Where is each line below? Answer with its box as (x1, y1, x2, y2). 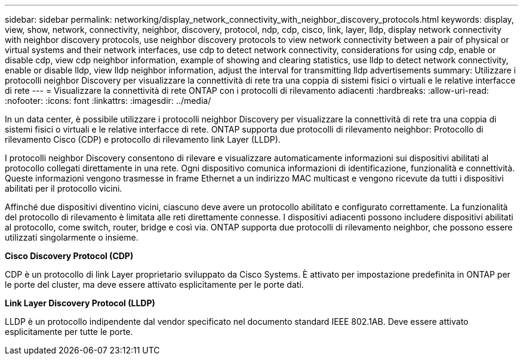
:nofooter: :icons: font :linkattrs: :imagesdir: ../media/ (5, 96, 211, 106)
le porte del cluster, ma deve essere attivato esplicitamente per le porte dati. (5, 279, 304, 290)
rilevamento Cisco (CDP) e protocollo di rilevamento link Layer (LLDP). (5, 134, 281, 144)
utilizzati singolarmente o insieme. (5, 232, 139, 242)
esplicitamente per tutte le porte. (5, 327, 133, 337)
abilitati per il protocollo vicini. (5, 183, 122, 193)
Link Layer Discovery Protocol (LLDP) (5, 298, 155, 308)
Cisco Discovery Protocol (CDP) (5, 251, 134, 261)
